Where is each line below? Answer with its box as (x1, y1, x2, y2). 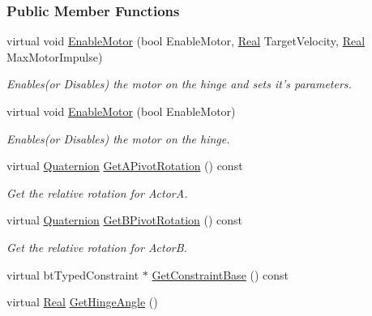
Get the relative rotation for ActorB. (6, 238, 187, 255)
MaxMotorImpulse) (6, 48, 103, 65)
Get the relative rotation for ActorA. (6, 184, 188, 201)
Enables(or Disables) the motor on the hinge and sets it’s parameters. (6, 75, 352, 92)
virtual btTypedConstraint (6, 266, 139, 283)
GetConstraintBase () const (152, 266, 289, 283)
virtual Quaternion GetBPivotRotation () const (6, 211, 243, 228)
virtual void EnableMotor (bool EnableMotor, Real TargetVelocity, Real (6, 32, 366, 49)
